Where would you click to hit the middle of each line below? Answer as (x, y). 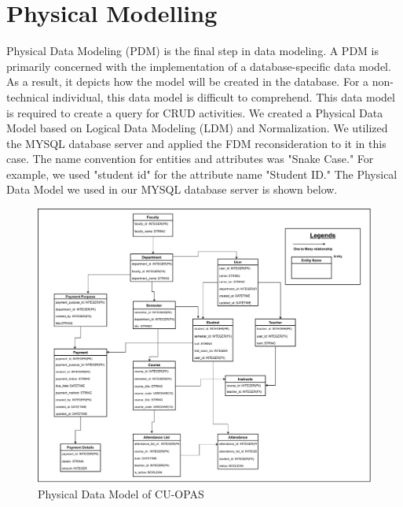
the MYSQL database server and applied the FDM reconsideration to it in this (196, 143)
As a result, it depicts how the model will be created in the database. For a (188, 81)
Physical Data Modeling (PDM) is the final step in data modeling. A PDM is (193, 51)
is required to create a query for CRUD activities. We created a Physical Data (195, 112)
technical (28, 96)
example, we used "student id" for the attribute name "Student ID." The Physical (202, 174)
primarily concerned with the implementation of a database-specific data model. (199, 66)
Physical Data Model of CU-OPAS (121, 493)
